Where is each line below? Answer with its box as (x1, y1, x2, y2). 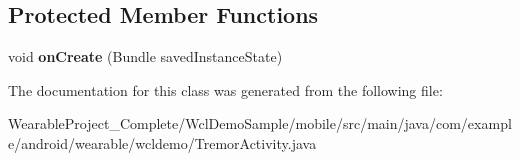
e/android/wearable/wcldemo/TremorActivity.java (8, 132, 317, 153)
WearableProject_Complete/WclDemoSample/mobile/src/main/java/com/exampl (8, 113, 512, 134)
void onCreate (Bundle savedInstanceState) (8, 46, 283, 67)
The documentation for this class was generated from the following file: (8, 79, 443, 100)
